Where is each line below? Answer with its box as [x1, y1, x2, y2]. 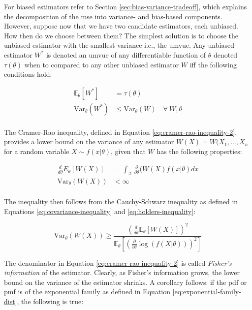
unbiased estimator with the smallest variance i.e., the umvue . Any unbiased [4, 40, 234, 50]
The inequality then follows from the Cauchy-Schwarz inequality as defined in [4, 196, 238, 207]
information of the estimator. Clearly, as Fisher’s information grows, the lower [4, 267, 240, 278]
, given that [111, 146, 146, 156]
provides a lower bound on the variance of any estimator [4, 136, 174, 147]
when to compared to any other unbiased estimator [24, 59, 179, 69]
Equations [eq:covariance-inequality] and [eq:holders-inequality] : [4, 206, 196, 216]
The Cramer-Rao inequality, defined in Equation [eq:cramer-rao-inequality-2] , [4, 126, 237, 137]
